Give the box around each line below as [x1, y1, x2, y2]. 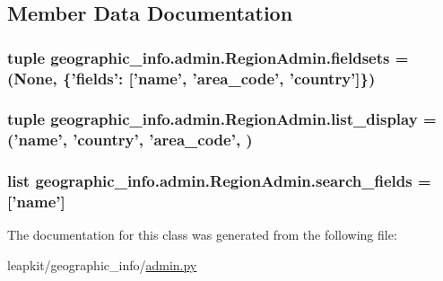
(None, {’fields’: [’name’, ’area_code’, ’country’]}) [7, 66, 376, 89]
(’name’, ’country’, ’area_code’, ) [7, 128, 253, 151]
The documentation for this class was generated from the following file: [7, 225, 397, 244]
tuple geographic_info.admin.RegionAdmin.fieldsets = [7, 46, 409, 68]
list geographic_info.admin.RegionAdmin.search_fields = [7, 170, 431, 192]
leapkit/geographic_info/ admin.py [7, 256, 197, 275]
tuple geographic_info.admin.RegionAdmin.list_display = [7, 108, 437, 130]
